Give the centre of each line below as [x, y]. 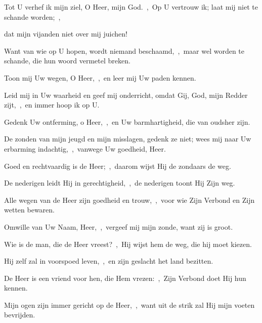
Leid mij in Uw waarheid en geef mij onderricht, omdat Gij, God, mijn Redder [126, 95]
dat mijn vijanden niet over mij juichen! [66, 34]
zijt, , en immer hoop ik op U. [52, 105]
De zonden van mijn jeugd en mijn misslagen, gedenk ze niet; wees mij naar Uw [128, 139]
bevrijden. [20, 315]
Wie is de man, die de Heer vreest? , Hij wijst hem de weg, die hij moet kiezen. [128, 244]
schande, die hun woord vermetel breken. [67, 61]
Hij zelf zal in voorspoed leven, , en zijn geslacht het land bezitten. [109, 261]
